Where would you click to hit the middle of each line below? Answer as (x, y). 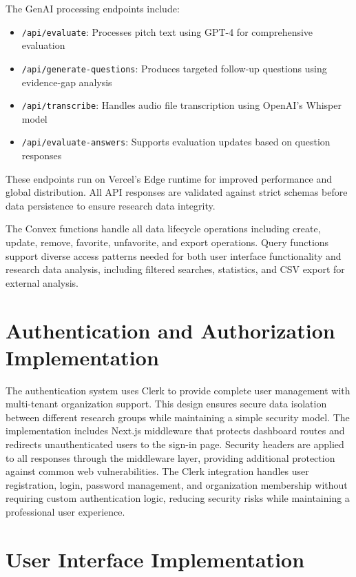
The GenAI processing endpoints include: (93, 8)
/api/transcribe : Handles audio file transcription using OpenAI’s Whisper (181, 105)
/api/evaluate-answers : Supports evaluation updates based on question (176, 142)
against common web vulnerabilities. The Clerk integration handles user (157, 471)
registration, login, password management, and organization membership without (177, 484)
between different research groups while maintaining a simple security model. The (178, 417)
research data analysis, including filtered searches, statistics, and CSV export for (175, 269)
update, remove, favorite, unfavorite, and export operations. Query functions (167, 242)
